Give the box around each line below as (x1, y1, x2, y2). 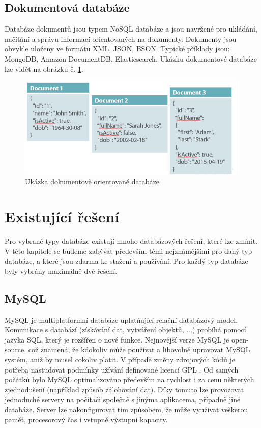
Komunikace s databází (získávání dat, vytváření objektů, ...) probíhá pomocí (5, 324, 246, 335)
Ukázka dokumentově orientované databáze (25, 176, 160, 187)
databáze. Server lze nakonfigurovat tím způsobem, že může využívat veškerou (5, 404, 248, 414)
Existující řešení (5, 206, 120, 227)
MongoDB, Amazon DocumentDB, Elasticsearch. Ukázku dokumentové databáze (5, 53, 257, 64)
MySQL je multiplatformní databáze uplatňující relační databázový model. (5, 314, 238, 325)
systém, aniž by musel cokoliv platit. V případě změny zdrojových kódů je (5, 354, 235, 365)
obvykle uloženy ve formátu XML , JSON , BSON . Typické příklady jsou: (5, 43, 230, 54)
